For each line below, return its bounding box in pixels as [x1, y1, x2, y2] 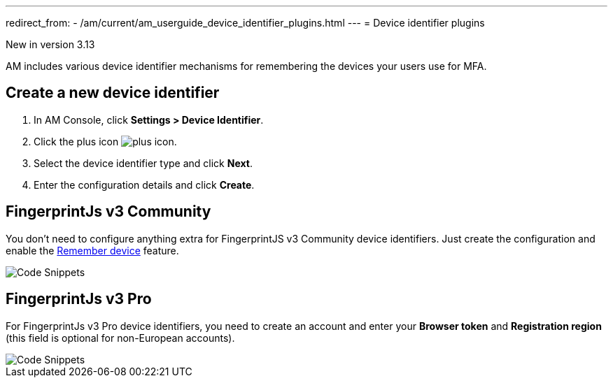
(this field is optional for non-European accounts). [6, 331, 235, 344]
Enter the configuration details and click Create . [34, 178, 255, 191]
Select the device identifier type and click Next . [34, 157, 253, 169]
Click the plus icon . [34, 135, 177, 147]
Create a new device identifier [6, 84, 220, 102]
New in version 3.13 [6, 38, 95, 50]
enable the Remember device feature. [6, 244, 179, 256]
